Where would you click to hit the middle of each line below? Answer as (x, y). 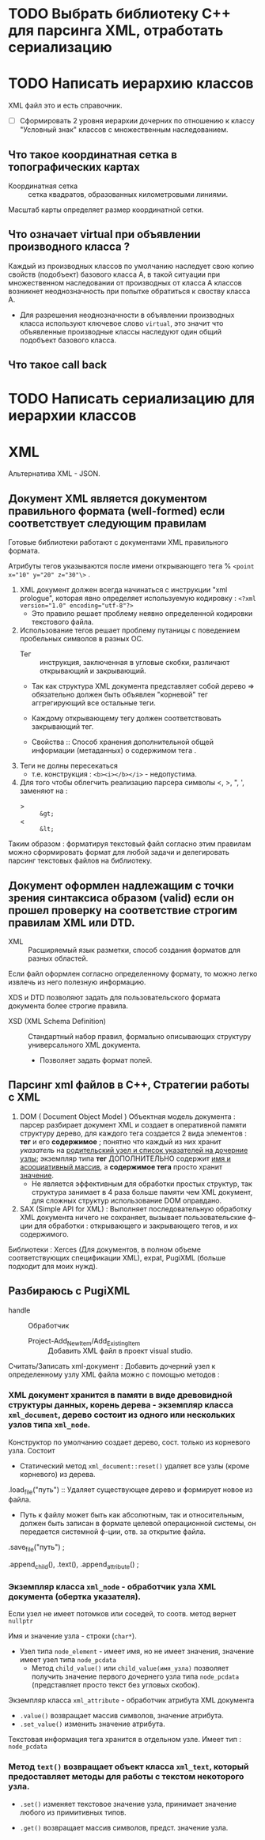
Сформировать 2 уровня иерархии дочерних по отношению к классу (137, 121)
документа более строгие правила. (68, 1006)
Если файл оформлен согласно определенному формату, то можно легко (133, 973)
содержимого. (44, 1234)
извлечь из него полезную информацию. (77, 982)
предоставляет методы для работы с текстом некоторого (126, 1777)
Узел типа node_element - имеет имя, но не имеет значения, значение (137, 1651)
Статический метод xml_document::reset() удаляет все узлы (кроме (134, 1466)
